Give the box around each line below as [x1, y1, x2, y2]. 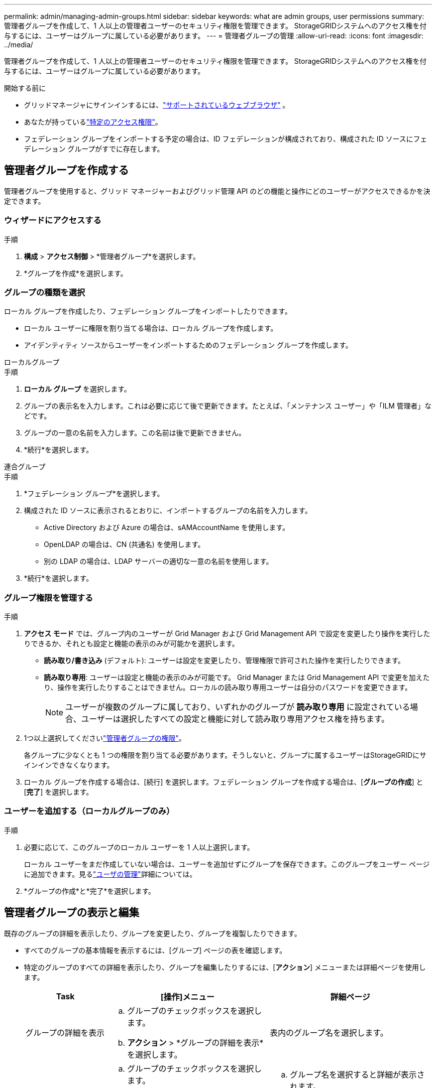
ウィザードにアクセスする [4, 215, 102, 226]
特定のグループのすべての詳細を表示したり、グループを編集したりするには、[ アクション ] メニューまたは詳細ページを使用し [24, 962, 426, 971]
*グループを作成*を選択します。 [24, 269, 127, 277]
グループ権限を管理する [4, 592, 93, 603]
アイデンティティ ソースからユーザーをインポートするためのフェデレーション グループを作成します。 [24, 341, 352, 350]
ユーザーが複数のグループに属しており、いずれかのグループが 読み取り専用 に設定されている [65, 702, 410, 712]
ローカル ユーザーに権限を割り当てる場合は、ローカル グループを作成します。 [24, 324, 278, 333]
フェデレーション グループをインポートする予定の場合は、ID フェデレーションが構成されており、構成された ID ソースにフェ [24, 135, 427, 143]
